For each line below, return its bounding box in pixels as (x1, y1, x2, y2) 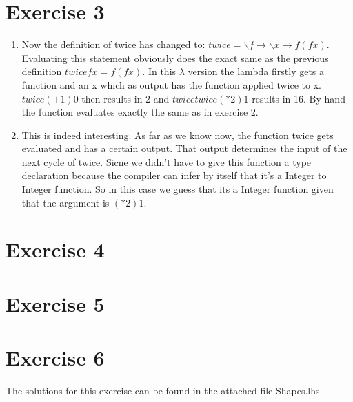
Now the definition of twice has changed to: (21, 37, 205, 52)
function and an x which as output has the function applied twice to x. (21, 77, 321, 92)
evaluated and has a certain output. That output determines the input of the (21, 141, 347, 156)
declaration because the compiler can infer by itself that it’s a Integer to (21, 168, 327, 182)
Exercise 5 (6, 289, 105, 317)
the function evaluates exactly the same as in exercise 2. (21, 105, 259, 119)
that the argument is (21, 195, 110, 209)
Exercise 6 (6, 343, 105, 372)
